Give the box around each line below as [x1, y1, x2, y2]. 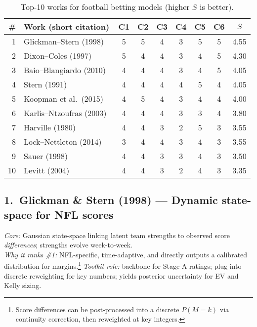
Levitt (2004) [24, 164, 70, 176]
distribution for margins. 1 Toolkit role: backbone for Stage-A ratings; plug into [4, 259, 242, 271]
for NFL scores [36, 206, 114, 222]
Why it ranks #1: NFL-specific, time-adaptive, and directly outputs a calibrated [4, 249, 248, 259]
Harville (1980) [24, 122, 76, 133]
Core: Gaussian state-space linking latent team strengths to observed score [4, 230, 230, 240]
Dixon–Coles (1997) [24, 50, 92, 61]
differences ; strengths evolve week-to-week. [4, 240, 133, 250]
